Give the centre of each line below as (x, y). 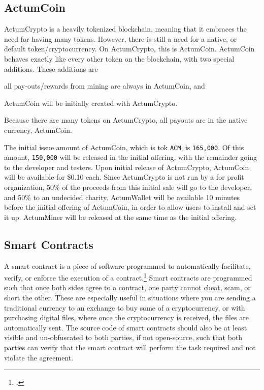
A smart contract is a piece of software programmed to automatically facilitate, (127, 266)
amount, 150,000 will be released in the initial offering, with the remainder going (130, 157)
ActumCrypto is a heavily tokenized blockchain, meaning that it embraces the (125, 29)
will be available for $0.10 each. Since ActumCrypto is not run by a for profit (124, 177)
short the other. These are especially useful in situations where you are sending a (130, 298)
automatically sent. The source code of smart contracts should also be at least (126, 327)
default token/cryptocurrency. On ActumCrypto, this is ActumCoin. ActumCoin (129, 49)
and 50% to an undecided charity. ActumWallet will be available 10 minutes (122, 197)
